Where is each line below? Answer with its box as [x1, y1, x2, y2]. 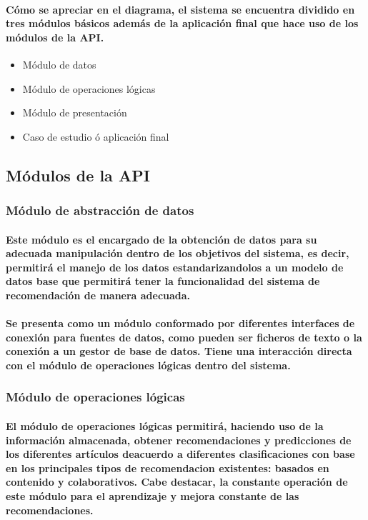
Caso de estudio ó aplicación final [22, 129, 169, 144]
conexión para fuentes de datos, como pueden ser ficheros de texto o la [6, 329, 362, 344]
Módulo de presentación [22, 105, 127, 120]
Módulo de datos [22, 56, 96, 71]
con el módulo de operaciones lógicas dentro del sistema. [6, 357, 291, 372]
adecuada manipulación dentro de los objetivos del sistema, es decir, [6, 246, 349, 261]
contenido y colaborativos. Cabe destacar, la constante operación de [6, 474, 348, 489]
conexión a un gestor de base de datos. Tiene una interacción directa [6, 344, 352, 359]
